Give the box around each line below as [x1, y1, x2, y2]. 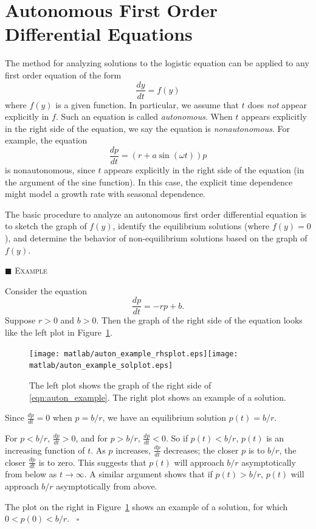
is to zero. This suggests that [38, 455, 146, 468]
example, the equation [5, 134, 88, 147]
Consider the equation [5, 284, 88, 297]
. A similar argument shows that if [84, 468, 213, 480]
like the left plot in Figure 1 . [5, 326, 112, 338]
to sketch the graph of [5, 220, 87, 232]
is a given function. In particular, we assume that [55, 98, 239, 111]
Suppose [5, 314, 36, 327]
